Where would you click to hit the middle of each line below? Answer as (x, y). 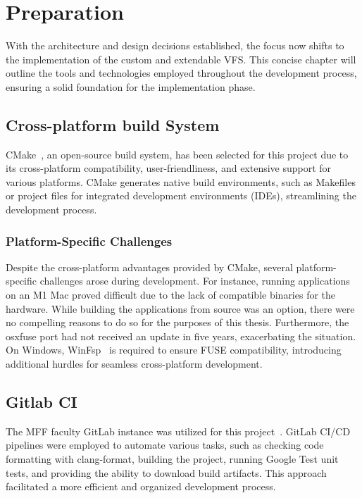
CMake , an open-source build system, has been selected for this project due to (177, 154)
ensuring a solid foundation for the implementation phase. (131, 86)
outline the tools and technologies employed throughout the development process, (181, 73)
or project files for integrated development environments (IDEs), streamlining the (181, 195)
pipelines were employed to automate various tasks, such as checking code (165, 445)
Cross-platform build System (113, 124)
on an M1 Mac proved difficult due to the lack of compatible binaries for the (171, 295)
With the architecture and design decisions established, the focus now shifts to (175, 45)
